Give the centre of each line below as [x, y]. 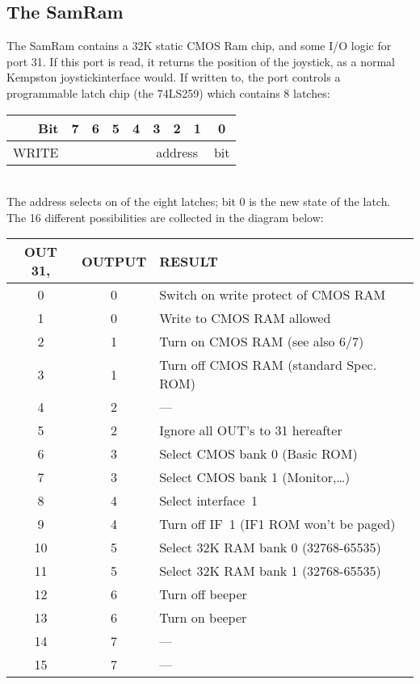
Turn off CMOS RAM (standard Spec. [268, 365]
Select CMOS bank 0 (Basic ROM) [258, 454]
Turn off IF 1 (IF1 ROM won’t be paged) [277, 524]
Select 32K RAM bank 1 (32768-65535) [270, 571]
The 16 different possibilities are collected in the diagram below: [165, 217]
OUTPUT [114, 261]
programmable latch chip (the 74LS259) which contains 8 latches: [168, 92]
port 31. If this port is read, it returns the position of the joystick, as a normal [201, 61]
